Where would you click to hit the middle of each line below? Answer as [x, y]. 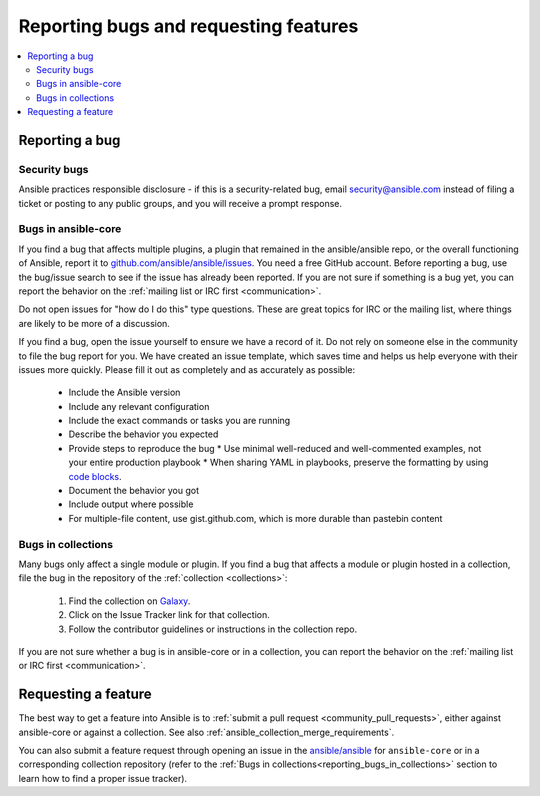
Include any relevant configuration [139, 406]
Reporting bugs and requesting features [188, 26]
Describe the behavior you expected [143, 434]
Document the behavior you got [134, 491]
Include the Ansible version [124, 392]
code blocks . [95, 476]
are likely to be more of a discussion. [94, 323]
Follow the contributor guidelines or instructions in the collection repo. [213, 629]
